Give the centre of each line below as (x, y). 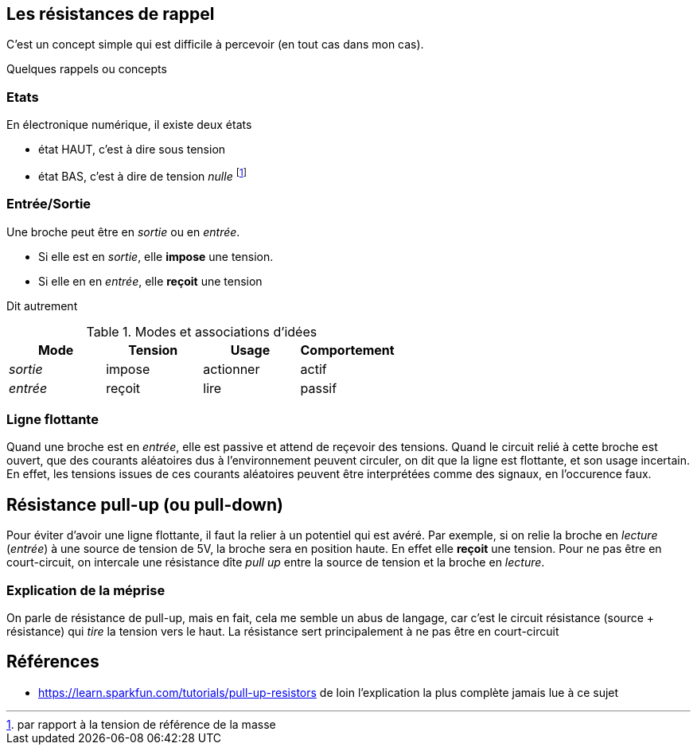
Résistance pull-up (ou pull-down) (145, 504)
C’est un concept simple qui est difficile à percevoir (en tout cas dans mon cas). (215, 45)
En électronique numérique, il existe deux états (129, 125)
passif (319, 388)
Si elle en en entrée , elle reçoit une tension (150, 281)
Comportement (347, 350)
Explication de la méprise (86, 590)
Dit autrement (42, 305)
